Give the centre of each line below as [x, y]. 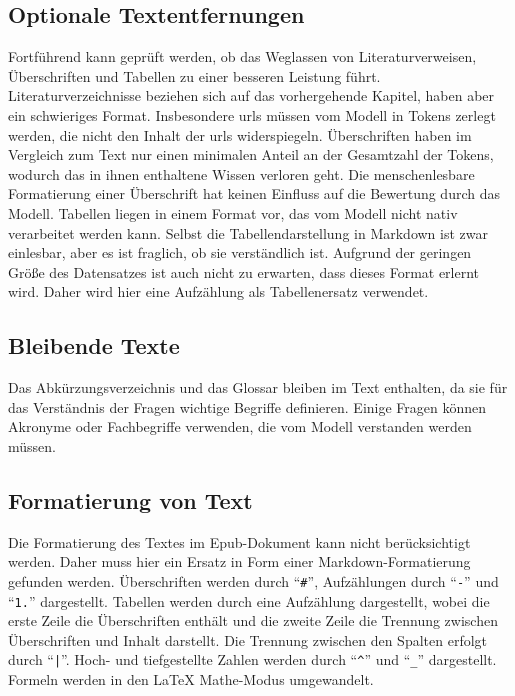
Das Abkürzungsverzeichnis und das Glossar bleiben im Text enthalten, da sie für [258, 387]
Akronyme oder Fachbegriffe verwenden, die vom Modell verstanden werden [240, 426]
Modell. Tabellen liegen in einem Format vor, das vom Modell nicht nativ [233, 212]
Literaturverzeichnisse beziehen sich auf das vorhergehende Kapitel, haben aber [251, 95]
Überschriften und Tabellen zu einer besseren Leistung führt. [194, 75]
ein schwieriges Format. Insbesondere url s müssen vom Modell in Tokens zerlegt [252, 114]
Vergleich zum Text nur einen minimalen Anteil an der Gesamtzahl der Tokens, [251, 154]
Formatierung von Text [130, 499]
